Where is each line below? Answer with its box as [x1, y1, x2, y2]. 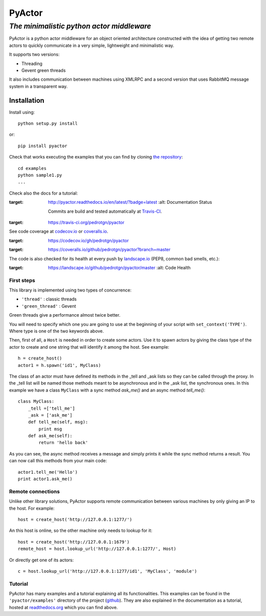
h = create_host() [18, 356, 63, 361]
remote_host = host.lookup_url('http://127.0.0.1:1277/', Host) [18, 546, 177, 551]
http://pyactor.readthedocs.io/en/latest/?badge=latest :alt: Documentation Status [48, 199, 212, 205]
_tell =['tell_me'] [28, 405, 75, 411]
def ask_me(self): [28, 433, 73, 439]
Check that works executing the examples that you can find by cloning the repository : [9, 154, 183, 160]
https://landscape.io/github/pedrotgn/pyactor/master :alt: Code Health [48, 264, 191, 270]
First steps [9, 277, 35, 284]
